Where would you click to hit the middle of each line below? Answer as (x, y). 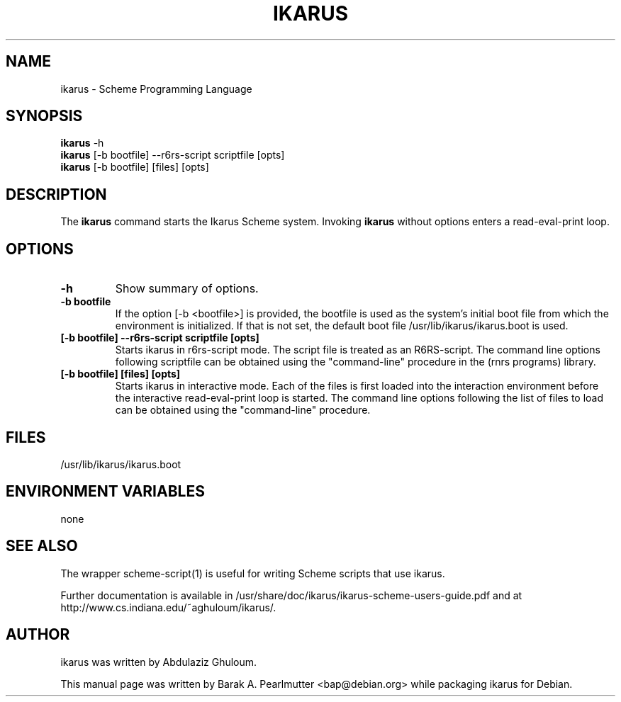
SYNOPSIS (44, 116)
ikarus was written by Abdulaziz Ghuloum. (159, 662)
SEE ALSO (42, 546)
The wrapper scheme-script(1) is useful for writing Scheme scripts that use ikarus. (253, 573)
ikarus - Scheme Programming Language (156, 89)
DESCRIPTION (56, 194)
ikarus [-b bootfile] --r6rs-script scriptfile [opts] (173, 155)
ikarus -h (82, 143)
